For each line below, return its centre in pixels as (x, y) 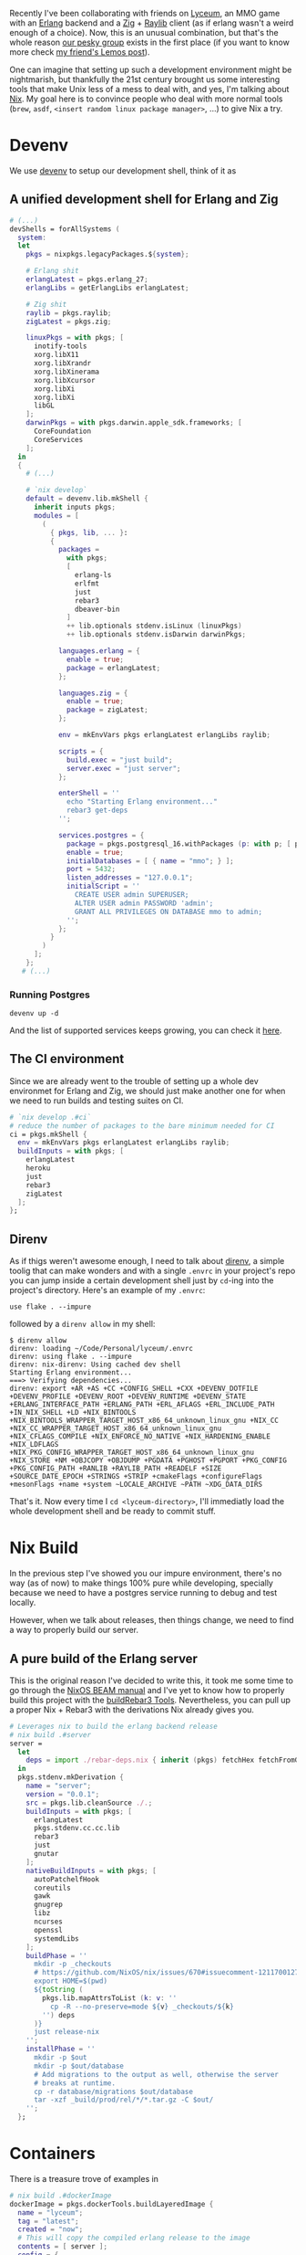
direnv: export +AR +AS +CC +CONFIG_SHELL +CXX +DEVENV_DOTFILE (134, 1389)
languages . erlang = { (99, 651)
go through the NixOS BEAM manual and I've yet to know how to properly (147, 1690)
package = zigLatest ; (107, 710)
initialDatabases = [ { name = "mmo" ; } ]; (150, 861)
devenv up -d (34, 1014)
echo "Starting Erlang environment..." (143, 802)
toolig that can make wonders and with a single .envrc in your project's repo (153, 1271)
